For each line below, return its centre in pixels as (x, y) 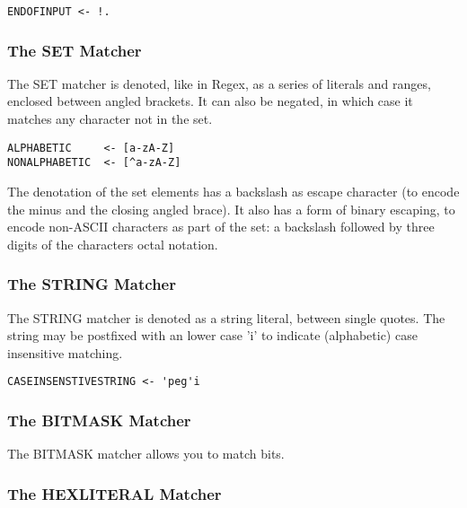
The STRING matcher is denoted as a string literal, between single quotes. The (226, 317)
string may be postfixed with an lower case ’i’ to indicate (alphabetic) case (212, 335)
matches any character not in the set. (110, 119)
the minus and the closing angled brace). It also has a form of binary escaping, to (231, 209)
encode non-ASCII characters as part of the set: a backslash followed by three (221, 227)
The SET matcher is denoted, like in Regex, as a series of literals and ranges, (219, 83)
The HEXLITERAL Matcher (115, 493)
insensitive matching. (65, 352)
